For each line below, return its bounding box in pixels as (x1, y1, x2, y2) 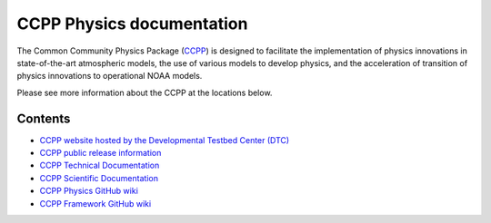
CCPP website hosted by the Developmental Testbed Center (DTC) (39, 134, 290, 145)
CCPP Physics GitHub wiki (39, 186, 138, 197)
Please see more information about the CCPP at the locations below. (16, 87, 273, 98)
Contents (16, 111, 71, 126)
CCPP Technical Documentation (39, 160, 160, 171)
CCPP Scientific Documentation (39, 172, 159, 183)
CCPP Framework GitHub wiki (39, 198, 152, 208)
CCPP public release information (39, 148, 162, 159)
